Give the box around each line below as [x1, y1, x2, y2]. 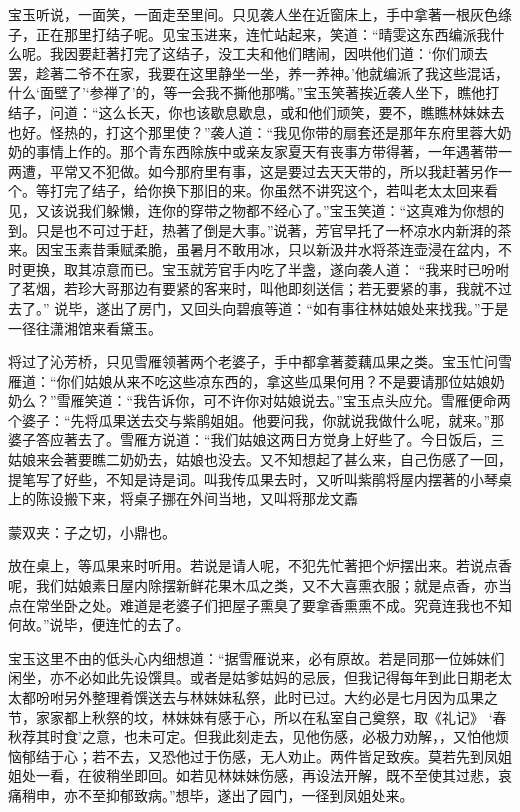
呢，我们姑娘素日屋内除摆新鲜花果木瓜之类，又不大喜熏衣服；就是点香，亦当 [8, 575, 512, 596]
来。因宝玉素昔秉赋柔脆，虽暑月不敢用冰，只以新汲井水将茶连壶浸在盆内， [8, 239, 498, 260]
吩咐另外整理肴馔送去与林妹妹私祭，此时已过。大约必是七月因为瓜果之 [35, 687, 498, 707]
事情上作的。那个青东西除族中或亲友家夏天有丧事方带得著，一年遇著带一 [35, 141, 512, 162]
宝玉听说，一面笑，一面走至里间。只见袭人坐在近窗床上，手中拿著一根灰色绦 [8, 4, 512, 24]
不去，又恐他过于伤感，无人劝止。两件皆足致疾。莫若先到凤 [105, 745, 498, 766]
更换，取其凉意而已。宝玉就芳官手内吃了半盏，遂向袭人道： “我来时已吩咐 [21, 258, 510, 279]
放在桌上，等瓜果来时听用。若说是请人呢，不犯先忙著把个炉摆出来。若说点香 [8, 555, 512, 576]
